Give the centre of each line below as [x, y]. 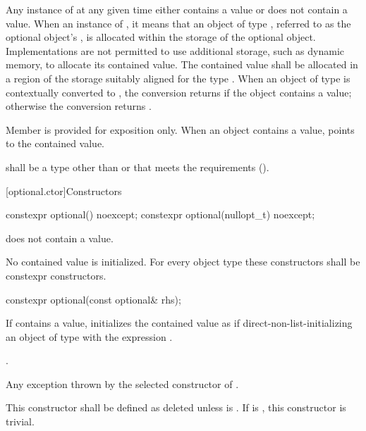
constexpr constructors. [56, 275]
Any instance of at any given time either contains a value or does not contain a [177, 9]
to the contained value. [55, 143]
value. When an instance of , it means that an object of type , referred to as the [178, 23]
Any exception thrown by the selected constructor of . [122, 383]
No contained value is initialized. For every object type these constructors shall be [183, 262]
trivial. [20, 421]
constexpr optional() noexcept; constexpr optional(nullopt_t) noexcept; [160, 214]
